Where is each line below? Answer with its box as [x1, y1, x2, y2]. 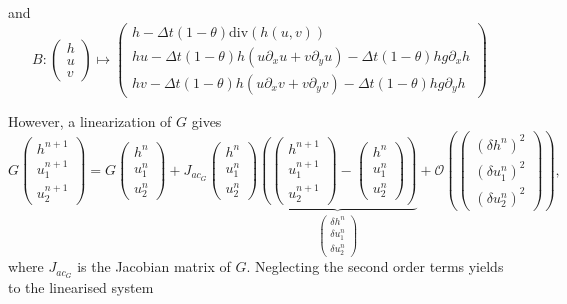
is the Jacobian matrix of [77, 256, 231, 277]
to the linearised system [8, 277, 154, 298]
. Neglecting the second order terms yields [246, 256, 504, 277]
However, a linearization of [8, 110, 172, 131]
